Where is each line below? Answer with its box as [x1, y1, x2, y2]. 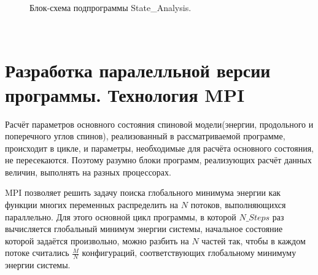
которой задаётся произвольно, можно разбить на [5, 234, 189, 247]
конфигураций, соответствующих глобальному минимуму [82, 246, 297, 259]
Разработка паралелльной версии [5, 58, 271, 83]
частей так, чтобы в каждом [201, 234, 306, 247]
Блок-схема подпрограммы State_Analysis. [29, 1, 192, 14]
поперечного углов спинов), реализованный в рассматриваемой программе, [5, 130, 285, 142]
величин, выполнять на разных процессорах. [5, 165, 171, 178]
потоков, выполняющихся [190, 198, 286, 211]
